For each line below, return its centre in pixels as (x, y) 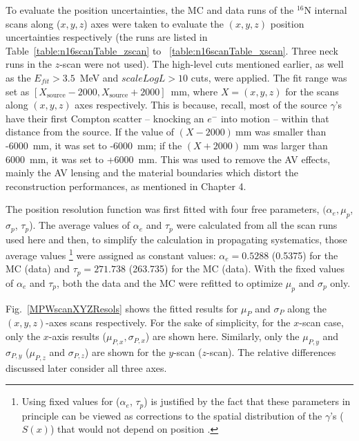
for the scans (312, 91)
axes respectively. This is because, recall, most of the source (201, 105)
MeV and (99, 77)
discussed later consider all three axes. (86, 367)
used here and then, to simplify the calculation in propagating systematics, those (176, 239)
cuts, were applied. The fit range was (269, 77)
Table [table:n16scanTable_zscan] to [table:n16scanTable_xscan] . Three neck (172, 50)
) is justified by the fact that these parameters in (247, 401)
